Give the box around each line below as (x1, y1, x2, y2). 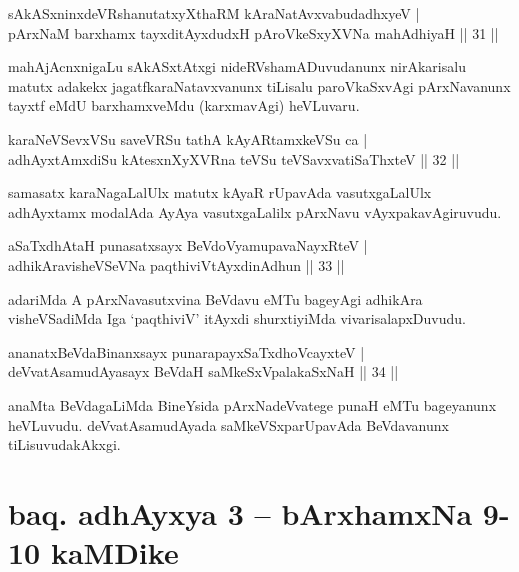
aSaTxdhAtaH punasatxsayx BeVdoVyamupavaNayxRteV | (8, 235, 368, 256)
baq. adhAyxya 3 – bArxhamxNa (8, 492, 473, 533)
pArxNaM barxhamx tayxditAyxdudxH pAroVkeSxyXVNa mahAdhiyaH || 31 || (8, 22, 499, 43)
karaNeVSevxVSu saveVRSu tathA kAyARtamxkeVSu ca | (8, 128, 368, 149)
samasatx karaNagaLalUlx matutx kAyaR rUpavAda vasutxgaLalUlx (8, 182, 432, 203)
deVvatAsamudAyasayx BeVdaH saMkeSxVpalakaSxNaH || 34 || (8, 361, 399, 382)
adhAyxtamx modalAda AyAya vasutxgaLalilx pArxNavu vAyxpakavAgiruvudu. (8, 201, 502, 222)
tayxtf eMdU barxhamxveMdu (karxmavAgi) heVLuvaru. (8, 95, 360, 116)
